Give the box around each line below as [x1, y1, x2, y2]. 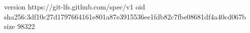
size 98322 [4, 21, 35, 31]
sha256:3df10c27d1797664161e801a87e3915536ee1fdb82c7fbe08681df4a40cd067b [4, 11, 246, 21]
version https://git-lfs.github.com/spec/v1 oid [4, 1, 145, 11]
